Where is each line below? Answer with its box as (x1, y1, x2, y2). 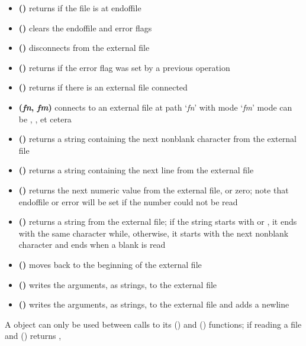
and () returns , (5, 329, 62, 342)
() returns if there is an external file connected (18, 81, 188, 93)
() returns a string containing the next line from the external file (18, 164, 254, 176)
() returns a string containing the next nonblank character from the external (18, 132, 297, 145)
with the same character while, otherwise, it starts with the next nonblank (18, 227, 289, 239)
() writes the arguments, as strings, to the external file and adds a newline (18, 298, 289, 311)
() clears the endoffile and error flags (18, 21, 152, 34)
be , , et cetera (18, 112, 72, 125)
